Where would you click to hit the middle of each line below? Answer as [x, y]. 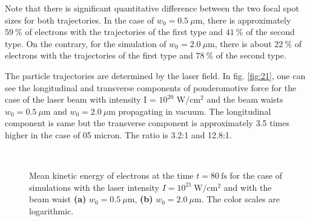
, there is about [243, 43]
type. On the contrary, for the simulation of [86, 43]
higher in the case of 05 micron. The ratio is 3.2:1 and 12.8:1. [118, 134]
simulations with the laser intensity [94, 187]
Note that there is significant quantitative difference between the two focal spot [152, 8]
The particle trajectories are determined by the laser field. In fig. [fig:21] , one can [155, 75]
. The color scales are [240, 199]
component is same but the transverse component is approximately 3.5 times [147, 123]
